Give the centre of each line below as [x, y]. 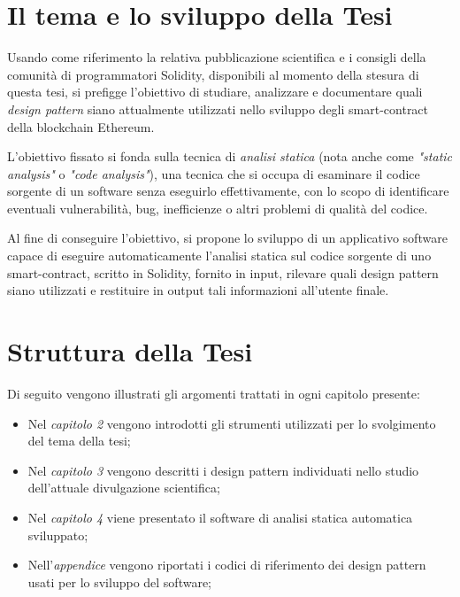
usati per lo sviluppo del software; [120, 581]
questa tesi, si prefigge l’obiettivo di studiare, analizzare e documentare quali [215, 92]
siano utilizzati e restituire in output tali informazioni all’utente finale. [198, 290]
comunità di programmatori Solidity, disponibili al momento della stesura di [213, 74]
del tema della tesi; [79, 441]
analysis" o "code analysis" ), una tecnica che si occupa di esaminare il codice [214, 173]
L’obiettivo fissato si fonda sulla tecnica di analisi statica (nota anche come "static [230, 156]
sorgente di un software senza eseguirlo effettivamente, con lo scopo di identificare [228, 191]
